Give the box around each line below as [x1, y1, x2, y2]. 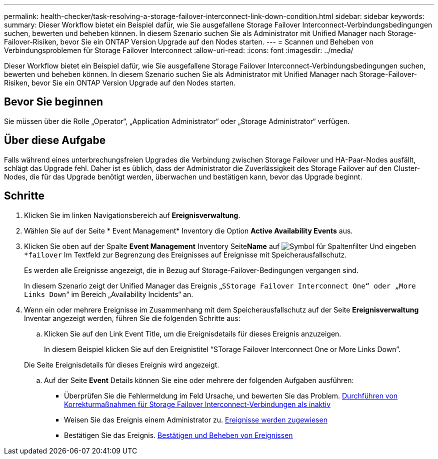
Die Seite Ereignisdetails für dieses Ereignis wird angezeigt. [24, 360, 219, 369]
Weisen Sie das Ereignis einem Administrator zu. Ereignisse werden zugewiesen [64, 415, 327, 424]
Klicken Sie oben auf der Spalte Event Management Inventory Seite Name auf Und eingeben [24, 241, 416, 250]
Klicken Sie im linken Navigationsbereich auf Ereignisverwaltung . [24, 210, 240, 219]
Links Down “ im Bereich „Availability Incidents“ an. [24, 289, 193, 298]
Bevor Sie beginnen [4, 95, 103, 108]
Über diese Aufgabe [4, 134, 106, 147]
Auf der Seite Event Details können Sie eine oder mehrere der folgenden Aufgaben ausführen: [44, 375, 354, 384]
